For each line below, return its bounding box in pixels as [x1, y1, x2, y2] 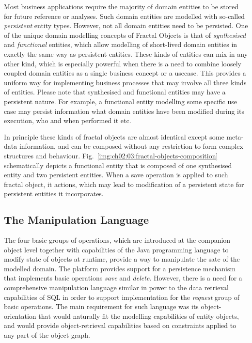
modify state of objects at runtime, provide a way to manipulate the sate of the [4, 254, 240, 264]
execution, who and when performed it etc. [4, 115, 131, 125]
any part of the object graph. [4, 330, 90, 340]
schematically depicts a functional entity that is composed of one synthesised [4, 160, 232, 170]
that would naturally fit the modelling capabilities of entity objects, [38, 311, 239, 321]
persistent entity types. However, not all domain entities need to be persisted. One [4, 20, 248, 31]
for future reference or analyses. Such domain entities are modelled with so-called [4, 11, 245, 21]
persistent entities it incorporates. [4, 188, 104, 199]
